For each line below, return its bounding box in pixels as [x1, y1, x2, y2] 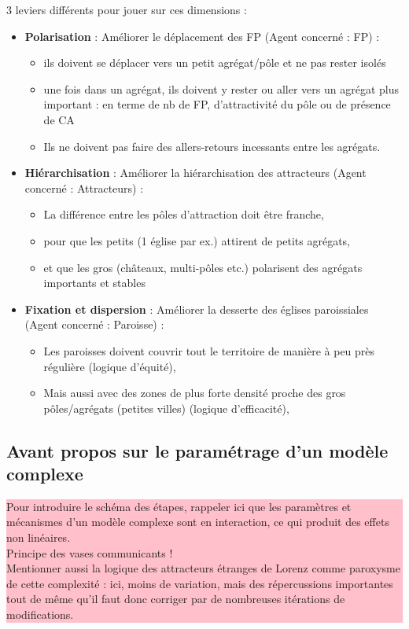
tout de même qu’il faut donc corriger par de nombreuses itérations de [6, 590, 345, 607]
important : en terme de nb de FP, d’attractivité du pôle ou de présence [43, 96, 391, 112]
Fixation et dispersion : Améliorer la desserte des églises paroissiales [24, 300, 369, 317]
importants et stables [43, 274, 146, 291]
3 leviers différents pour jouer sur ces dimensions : [6, 2, 247, 17]
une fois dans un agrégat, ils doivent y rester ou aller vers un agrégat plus [43, 80, 400, 97]
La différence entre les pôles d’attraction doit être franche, [43, 206, 324, 223]
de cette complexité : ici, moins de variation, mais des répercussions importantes [6, 575, 393, 591]
